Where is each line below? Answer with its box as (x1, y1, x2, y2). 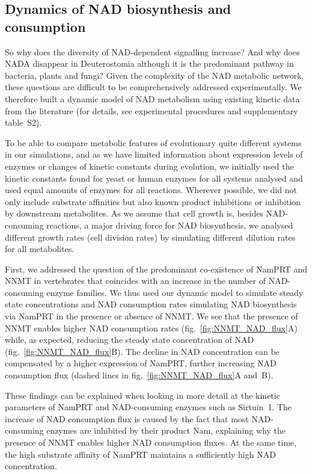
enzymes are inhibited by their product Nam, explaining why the (46, 424, 286, 437)
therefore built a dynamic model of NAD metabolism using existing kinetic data (5, 92, 300, 105)
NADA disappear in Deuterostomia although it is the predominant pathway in (5, 57, 294, 70)
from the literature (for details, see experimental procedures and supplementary (5, 104, 298, 117)
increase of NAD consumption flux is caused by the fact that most (5, 412, 249, 425)
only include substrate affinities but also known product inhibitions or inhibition (5, 195, 301, 208)
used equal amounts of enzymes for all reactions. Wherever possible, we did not (5, 183, 297, 196)
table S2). (5, 116, 42, 129)
